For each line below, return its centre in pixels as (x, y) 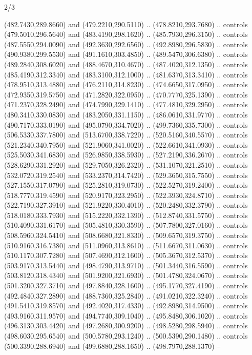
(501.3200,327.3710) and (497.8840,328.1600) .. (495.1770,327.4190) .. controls (126, 285)
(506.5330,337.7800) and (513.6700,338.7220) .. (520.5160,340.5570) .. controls (126, 135)
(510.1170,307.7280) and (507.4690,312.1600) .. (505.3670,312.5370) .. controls (126, 255)
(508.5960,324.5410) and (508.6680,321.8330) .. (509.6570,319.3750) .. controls (126, 235)
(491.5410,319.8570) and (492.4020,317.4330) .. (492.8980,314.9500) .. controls (126, 305)
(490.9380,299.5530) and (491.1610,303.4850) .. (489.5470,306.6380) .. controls (126, 54)
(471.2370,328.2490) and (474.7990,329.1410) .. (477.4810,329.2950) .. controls (126, 104)
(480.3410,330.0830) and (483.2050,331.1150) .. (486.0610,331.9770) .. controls (126, 114)
